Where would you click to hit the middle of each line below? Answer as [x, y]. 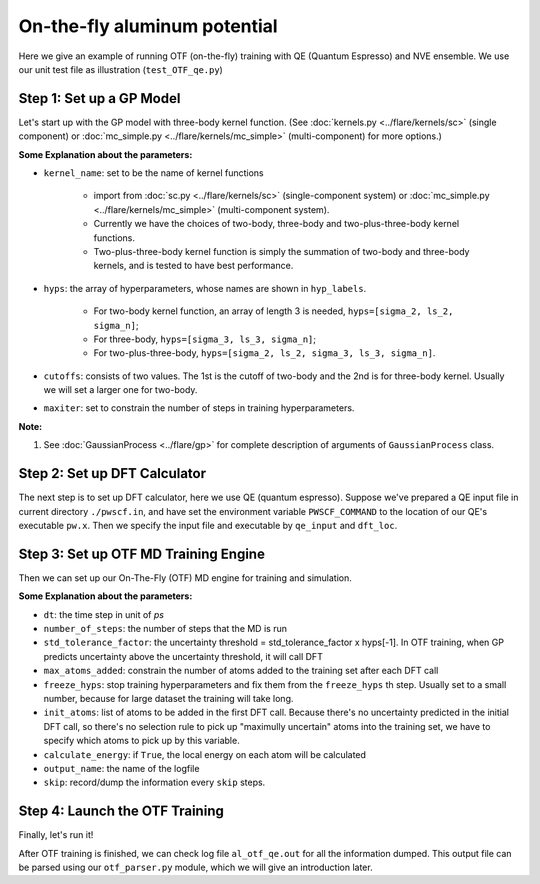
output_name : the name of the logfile [121, 768]
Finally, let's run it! [56, 835]
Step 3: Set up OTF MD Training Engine [141, 553]
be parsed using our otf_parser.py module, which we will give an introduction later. [196, 867]
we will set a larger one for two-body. [120, 390]
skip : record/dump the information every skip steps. [154, 782]
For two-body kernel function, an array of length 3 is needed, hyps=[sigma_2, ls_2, [273, 311]
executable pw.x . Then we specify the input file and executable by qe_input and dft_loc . [208, 525]
